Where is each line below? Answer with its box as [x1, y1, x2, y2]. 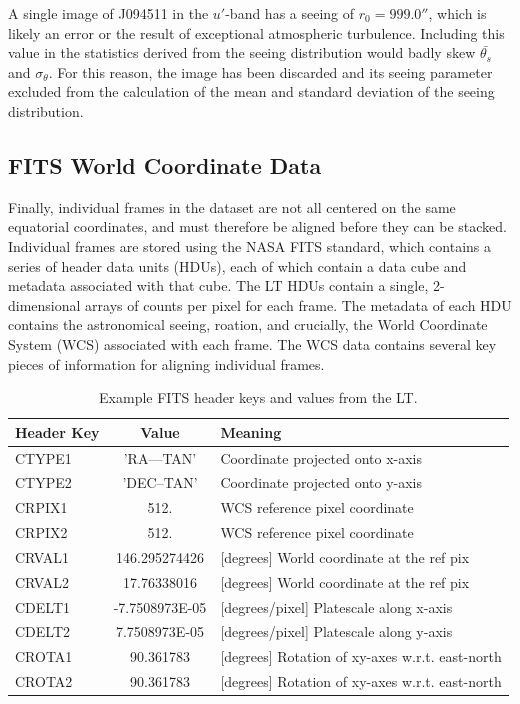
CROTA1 [15, 646, 73, 667]
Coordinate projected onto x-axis [220, 447, 422, 468]
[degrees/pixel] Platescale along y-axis [220, 621, 453, 642]
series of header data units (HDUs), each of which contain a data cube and [8, 255, 467, 276]
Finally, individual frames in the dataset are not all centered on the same [8, 196, 456, 217]
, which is [428, 3, 487, 23]
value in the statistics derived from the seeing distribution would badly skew [8, 42, 476, 63]
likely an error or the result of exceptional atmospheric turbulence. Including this [8, 22, 505, 43]
